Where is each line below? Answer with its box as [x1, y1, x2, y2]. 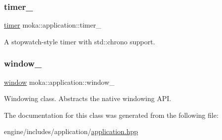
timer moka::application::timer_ [4, 20, 101, 30]
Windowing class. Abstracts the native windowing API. [4, 93, 171, 104]
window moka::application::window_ [4, 76, 115, 87]
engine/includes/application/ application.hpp [4, 126, 138, 137]
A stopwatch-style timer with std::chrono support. [4, 36, 155, 46]
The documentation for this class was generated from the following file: [4, 109, 219, 120]
